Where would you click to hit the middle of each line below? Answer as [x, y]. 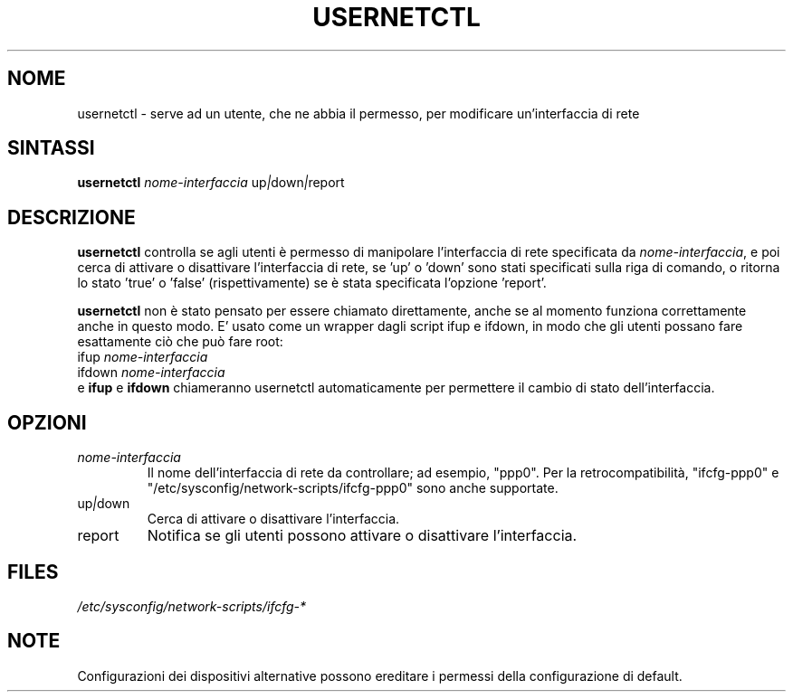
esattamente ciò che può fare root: [180, 342]
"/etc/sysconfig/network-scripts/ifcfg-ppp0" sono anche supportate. [353, 488]
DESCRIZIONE [72, 217]
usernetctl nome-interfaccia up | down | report [211, 183]
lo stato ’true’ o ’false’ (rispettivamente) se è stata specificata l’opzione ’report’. [312, 283]
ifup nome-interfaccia [143, 357]
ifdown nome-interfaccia [151, 373]
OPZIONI [47, 422]
